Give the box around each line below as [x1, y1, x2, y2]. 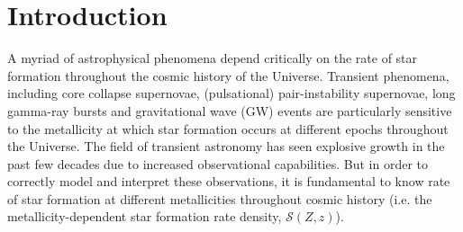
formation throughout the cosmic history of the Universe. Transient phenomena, [7, 66, 449, 85]
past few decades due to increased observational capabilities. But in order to [7, 154, 428, 173]
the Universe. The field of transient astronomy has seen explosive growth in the [7, 137, 445, 156]
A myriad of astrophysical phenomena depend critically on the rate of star [7, 49, 418, 67]
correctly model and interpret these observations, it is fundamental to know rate [7, 172, 450, 191]
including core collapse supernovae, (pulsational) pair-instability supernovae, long [7, 84, 456, 103]
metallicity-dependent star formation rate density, [7, 207, 282, 226]
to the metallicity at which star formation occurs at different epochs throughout [7, 119, 449, 138]
